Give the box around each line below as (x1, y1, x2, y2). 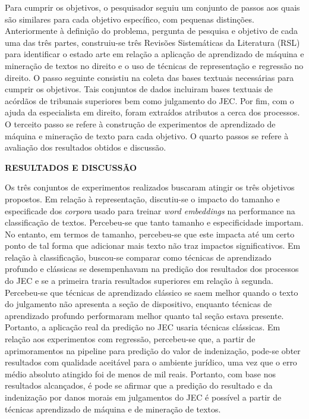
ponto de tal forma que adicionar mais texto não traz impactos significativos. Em (5, 239, 301, 252)
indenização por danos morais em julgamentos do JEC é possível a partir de (5, 391, 282, 403)
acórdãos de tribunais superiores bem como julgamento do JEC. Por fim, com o (5, 94, 294, 107)
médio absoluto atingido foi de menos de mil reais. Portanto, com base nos (5, 367, 276, 380)
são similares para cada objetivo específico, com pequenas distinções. (5, 12, 254, 25)
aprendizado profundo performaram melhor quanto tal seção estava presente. (5, 309, 284, 321)
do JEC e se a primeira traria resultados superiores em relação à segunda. (5, 274, 273, 287)
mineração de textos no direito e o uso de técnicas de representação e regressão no (5, 59, 304, 71)
